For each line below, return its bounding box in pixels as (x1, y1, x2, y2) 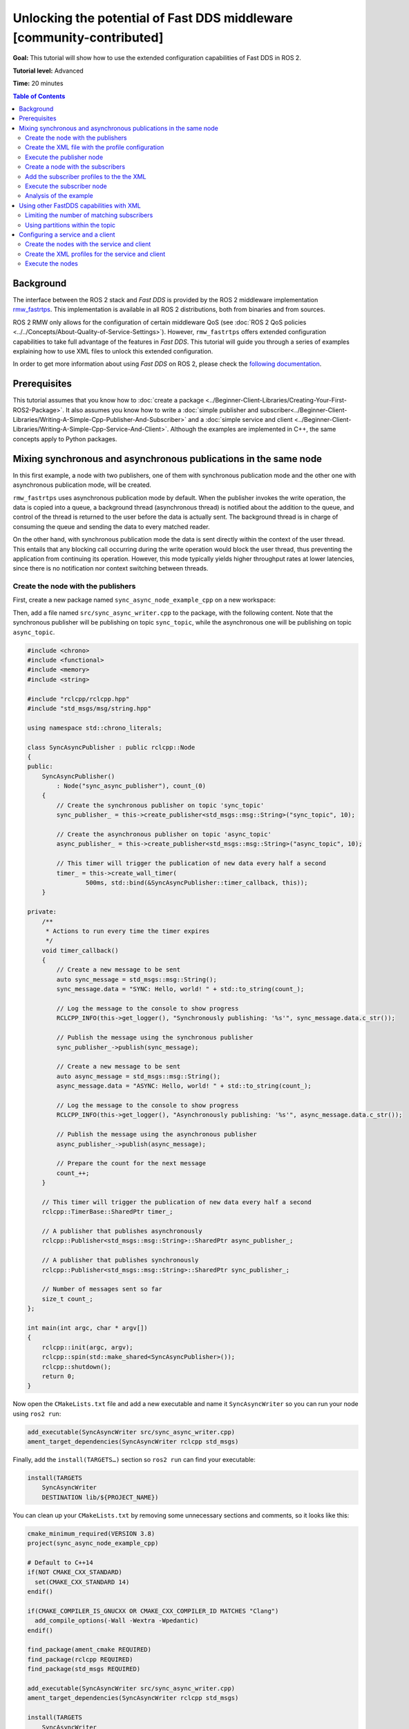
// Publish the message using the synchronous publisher (56, 1034, 254, 1042)
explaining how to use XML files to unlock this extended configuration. (12, 347, 213, 355)
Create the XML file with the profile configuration (25, 143, 164, 151)
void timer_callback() (41, 946, 119, 954)
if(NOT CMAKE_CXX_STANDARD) (27, 1569, 122, 1576)
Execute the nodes (25, 259, 79, 268)
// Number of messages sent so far (41, 1285, 162, 1293)
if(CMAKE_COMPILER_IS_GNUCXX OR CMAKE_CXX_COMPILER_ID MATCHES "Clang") (27, 1607, 279, 1615)
